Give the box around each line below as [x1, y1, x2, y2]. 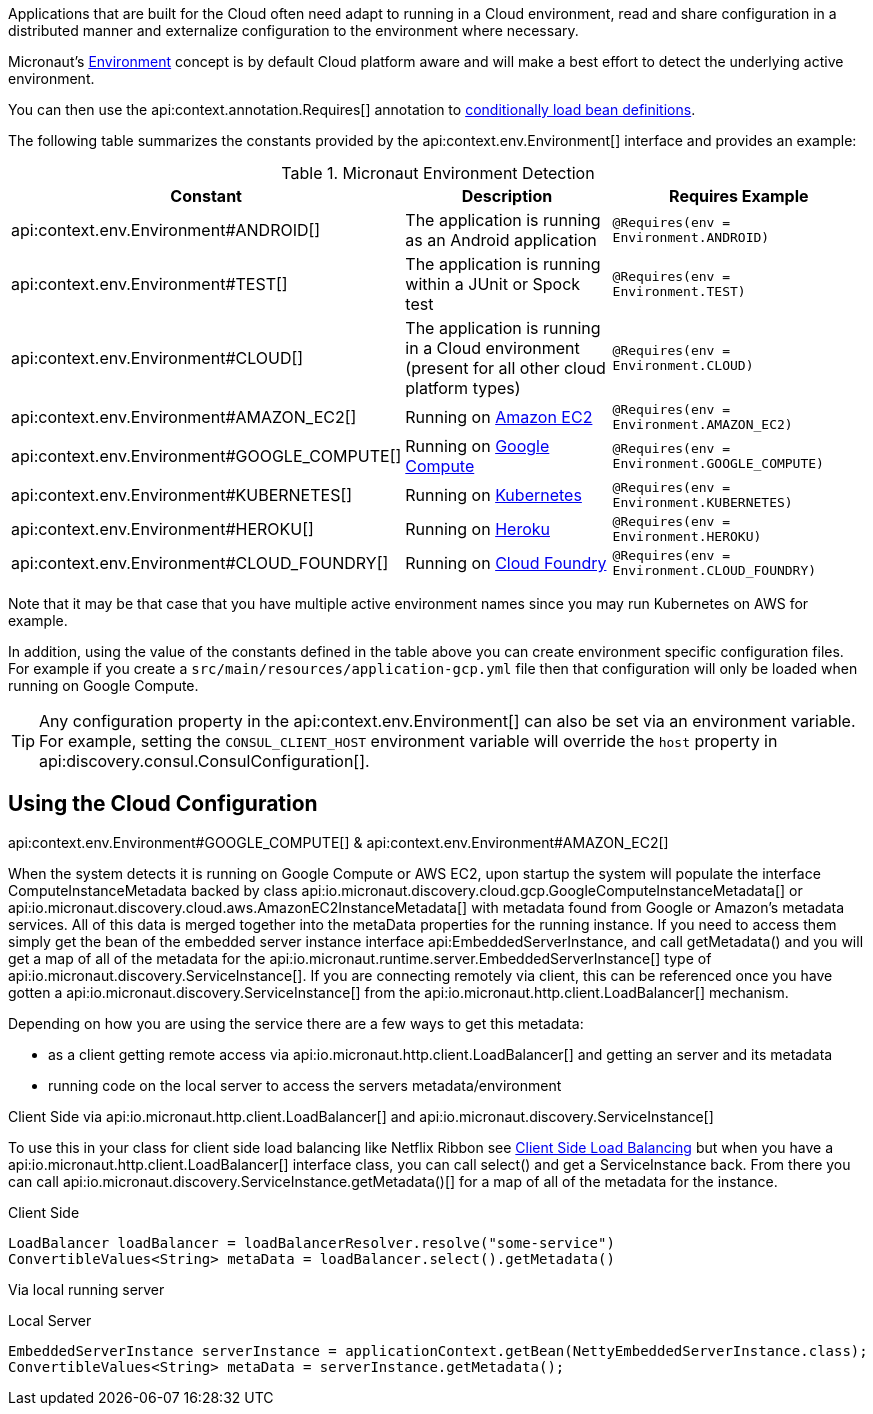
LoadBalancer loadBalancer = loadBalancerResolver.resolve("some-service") [8, 1234, 615, 1251]
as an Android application [405, 230, 597, 250]
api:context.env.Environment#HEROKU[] [11, 519, 314, 539]
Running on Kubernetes [405, 485, 582, 505]
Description [461, 186, 553, 206]
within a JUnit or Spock [405, 274, 581, 294]
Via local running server [8, 1280, 165, 1298]
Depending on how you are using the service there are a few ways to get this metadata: [8, 1014, 584, 1032]
